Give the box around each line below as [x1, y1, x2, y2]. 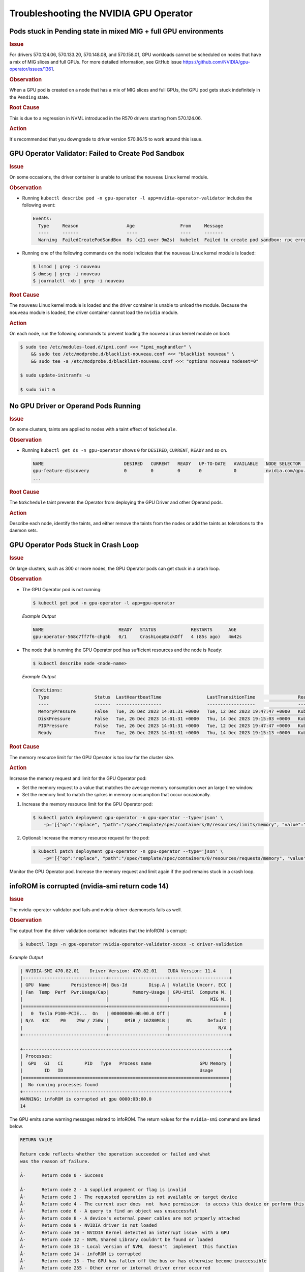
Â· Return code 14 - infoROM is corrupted [20, 1251, 141, 1257]
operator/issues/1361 [9, 66, 53, 72]
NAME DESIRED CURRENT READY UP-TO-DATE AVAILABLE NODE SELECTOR [33, 460, 301, 467]
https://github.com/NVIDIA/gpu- [182, 59, 250, 65]
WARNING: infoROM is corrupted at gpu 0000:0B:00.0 [20, 1096, 152, 1102]
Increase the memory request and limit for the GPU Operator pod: [9, 775, 147, 781]
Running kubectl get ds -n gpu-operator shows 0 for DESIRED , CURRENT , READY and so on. [22, 447, 228, 453]
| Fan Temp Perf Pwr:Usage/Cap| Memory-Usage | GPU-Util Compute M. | [20, 989, 232, 995]
